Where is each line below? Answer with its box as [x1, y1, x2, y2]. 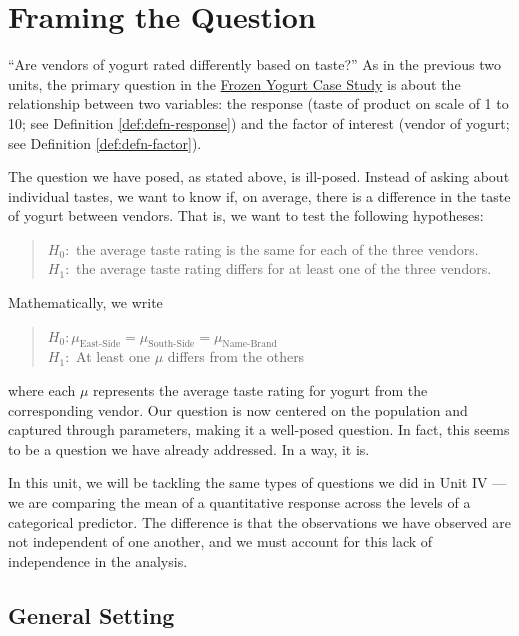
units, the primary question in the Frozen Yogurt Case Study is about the [8, 73, 461, 94]
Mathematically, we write [8, 292, 163, 313]
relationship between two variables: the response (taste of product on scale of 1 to [8, 93, 509, 114]
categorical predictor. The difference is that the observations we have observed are [8, 511, 511, 532]
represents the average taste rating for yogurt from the [93, 380, 428, 401]
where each [8, 380, 76, 401]
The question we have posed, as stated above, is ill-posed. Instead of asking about [8, 166, 510, 187]
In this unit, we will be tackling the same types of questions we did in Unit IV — [8, 472, 507, 493]
